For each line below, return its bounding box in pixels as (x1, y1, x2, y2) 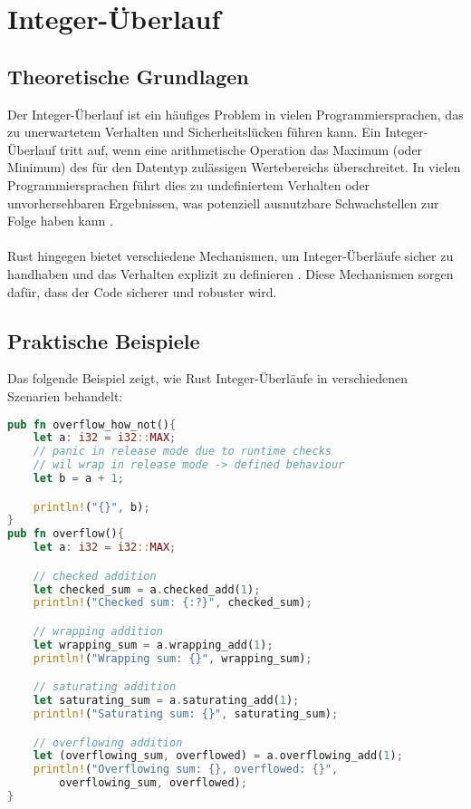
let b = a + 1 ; (33, 472, 124, 485)
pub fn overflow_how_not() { (7, 418, 177, 431)
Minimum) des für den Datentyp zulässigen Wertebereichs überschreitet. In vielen (7, 158, 461, 177)
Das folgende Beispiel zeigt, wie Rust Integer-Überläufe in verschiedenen (7, 369, 408, 388)
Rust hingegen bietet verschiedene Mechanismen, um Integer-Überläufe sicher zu (7, 246, 454, 265)
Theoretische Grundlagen (7, 62, 249, 90)
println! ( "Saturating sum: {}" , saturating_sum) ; (33, 708, 339, 720)
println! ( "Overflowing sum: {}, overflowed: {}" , (33, 763, 339, 776)
